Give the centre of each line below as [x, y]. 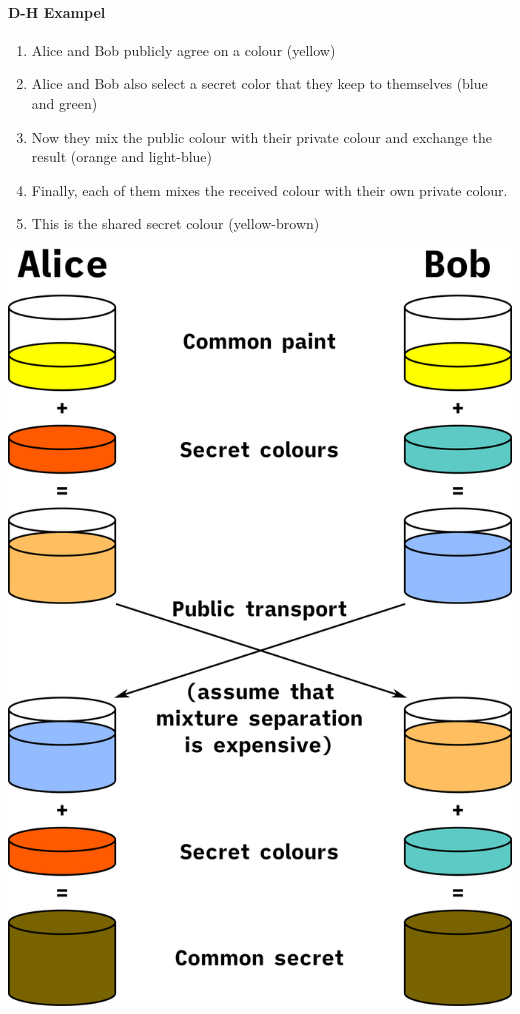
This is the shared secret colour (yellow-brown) [175, 223]
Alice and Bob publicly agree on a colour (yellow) [183, 49]
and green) [64, 102]
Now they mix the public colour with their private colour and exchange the [262, 136]
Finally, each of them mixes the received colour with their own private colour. [269, 189]
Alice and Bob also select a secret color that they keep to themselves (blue [259, 83]
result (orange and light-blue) [122, 156]
